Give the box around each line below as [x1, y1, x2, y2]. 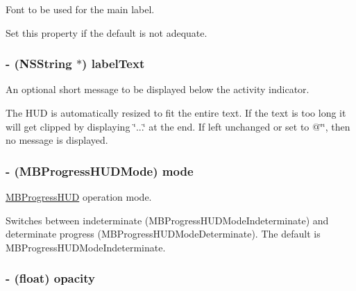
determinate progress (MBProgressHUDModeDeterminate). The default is [6, 226, 321, 241]
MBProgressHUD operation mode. [6, 190, 152, 203]
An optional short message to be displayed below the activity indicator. [6, 82, 310, 97]
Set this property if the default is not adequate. [6, 25, 207, 40]
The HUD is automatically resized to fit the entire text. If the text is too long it [6, 106, 346, 119]
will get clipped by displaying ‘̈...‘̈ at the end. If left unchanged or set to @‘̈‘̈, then [6, 119, 350, 133]
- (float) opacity [6, 269, 96, 287]
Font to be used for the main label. [6, 2, 155, 16]
